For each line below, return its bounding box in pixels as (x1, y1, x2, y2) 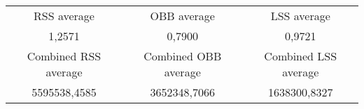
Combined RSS (27, 48, 101, 64)
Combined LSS (264, 48, 337, 64)
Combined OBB (143, 48, 222, 64)
